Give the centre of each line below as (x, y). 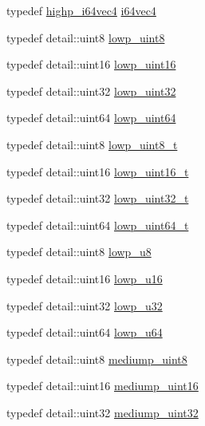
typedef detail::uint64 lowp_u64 (85, 332)
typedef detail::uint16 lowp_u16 (85, 278)
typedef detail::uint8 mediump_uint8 (97, 359)
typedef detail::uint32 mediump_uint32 (102, 412)
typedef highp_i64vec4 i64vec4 (81, 10)
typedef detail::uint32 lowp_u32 (85, 305)
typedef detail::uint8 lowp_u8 (79, 252)
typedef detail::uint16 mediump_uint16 (102, 386)
